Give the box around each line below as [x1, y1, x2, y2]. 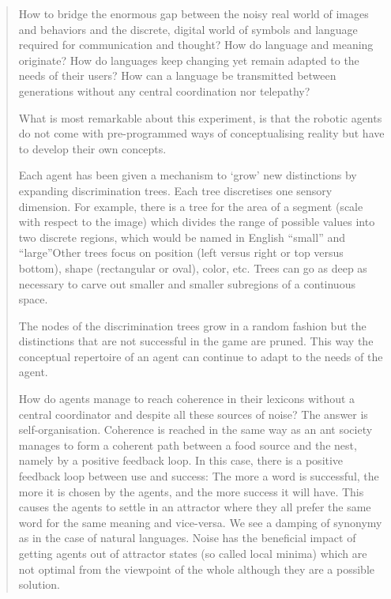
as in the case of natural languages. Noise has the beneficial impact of [18, 529, 356, 546]
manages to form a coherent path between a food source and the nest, [18, 436, 357, 453]
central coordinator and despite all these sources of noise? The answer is [18, 405, 368, 422]
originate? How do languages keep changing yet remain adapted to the [18, 51, 359, 68]
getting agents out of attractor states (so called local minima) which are [18, 545, 367, 561]
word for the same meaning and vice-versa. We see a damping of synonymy [18, 514, 382, 530]
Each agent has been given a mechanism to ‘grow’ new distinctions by [18, 167, 357, 183]
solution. [18, 576, 61, 593]
